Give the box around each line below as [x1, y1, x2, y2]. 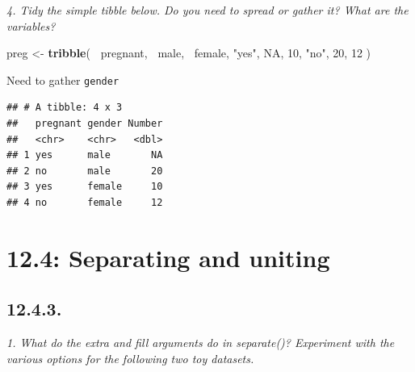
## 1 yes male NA [6, 149, 163, 161]
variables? [6, 17, 56, 34]
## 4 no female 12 [6, 197, 163, 208]
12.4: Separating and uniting [6, 240, 330, 274]
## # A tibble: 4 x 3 [6, 102, 123, 114]
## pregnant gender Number [6, 118, 163, 130]
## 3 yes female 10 [6, 181, 163, 193]
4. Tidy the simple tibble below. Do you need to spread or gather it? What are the [6, 2, 409, 18]
